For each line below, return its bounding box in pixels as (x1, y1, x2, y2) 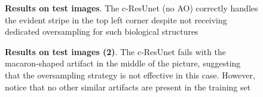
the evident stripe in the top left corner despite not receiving (5, 13, 227, 26)
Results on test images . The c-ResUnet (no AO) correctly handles (5, 2, 258, 14)
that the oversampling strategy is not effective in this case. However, (5, 68, 255, 81)
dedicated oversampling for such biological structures (5, 25, 198, 38)
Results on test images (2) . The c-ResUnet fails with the (5, 45, 227, 57)
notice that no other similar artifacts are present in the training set (5, 80, 251, 93)
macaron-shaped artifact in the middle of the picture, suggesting (5, 57, 241, 69)
